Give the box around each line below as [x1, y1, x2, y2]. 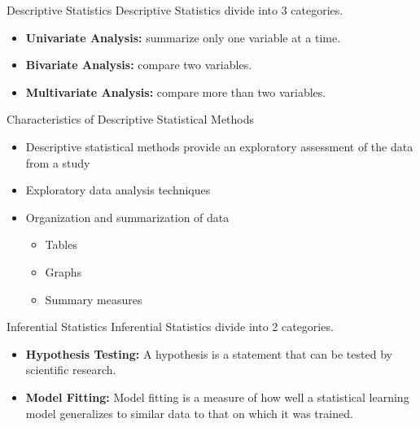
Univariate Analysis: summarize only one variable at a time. [25, 28, 341, 46]
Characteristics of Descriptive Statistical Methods [7, 111, 255, 128]
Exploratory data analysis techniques [25, 181, 211, 198]
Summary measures [45, 290, 142, 307]
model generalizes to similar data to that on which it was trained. [25, 404, 353, 421]
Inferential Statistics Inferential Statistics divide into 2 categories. [7, 318, 334, 335]
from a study [25, 154, 90, 171]
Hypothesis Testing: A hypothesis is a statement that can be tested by [25, 345, 392, 362]
